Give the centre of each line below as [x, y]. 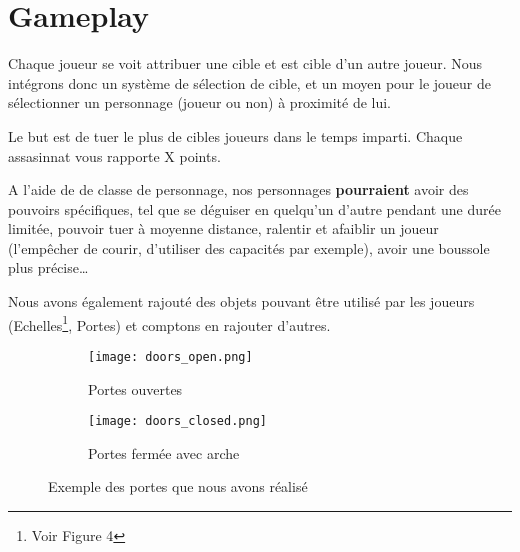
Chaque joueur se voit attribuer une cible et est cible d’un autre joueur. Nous [245, 63]
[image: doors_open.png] [170, 356]
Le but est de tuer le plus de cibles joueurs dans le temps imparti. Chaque [235, 135]
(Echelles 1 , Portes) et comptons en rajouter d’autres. [169, 323]
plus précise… [48, 267]
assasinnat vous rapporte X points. [114, 155]
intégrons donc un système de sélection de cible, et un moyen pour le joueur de [249, 82]
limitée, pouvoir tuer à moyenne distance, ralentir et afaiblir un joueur [223, 228]
